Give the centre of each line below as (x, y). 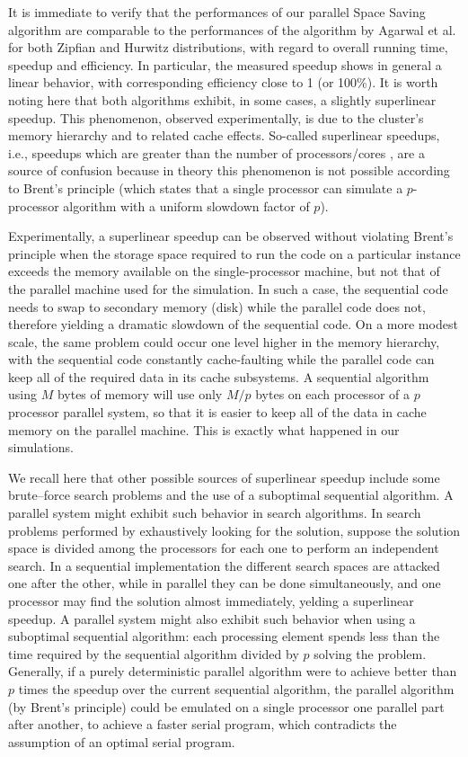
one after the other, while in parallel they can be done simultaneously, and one (225, 583)
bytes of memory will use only (140, 394)
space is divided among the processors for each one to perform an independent (224, 548)
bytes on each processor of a (332, 394)
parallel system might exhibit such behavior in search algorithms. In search (215, 513)
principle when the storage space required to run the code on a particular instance (234, 253)
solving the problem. (370, 653)
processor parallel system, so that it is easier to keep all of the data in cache (217, 412)
